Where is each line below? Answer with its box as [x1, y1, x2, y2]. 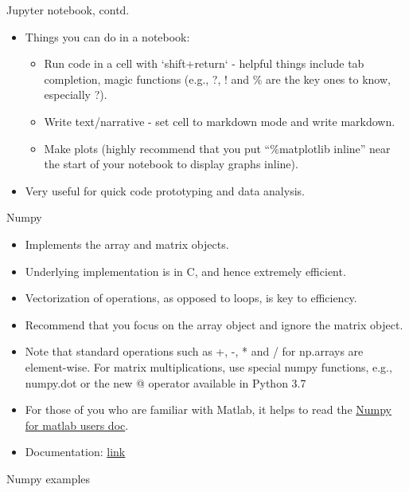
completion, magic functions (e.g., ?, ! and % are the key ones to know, [44, 70, 391, 87]
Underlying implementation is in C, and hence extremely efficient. [25, 262, 346, 279]
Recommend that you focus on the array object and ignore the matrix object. [25, 316, 403, 333]
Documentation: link [25, 443, 126, 460]
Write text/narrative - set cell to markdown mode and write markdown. [44, 112, 395, 129]
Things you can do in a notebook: [25, 28, 190, 45]
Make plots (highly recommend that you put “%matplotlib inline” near [44, 140, 391, 156]
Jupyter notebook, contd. [6, 2, 130, 18]
